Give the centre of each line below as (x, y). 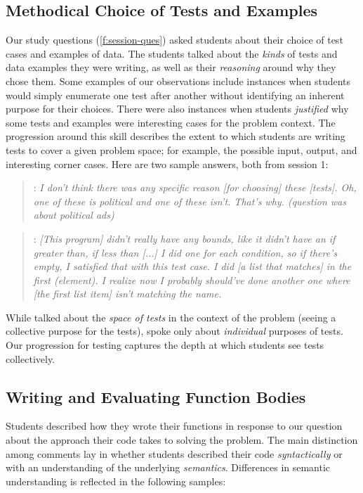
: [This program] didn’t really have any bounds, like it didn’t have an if (184, 238)
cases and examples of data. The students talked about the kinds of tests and (172, 53)
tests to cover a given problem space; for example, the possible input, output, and (181, 149)
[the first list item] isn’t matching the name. (127, 294)
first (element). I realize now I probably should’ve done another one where (192, 280)
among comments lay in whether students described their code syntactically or (174, 453)
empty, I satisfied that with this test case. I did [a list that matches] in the (192, 266)
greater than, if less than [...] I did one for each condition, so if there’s (185, 252)
